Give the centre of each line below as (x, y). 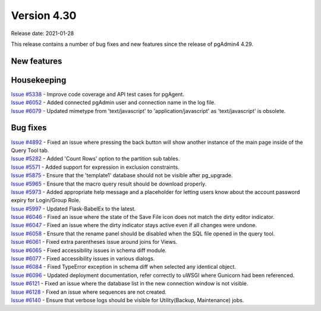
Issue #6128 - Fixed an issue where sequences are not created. (89, 292)
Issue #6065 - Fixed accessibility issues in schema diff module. (89, 250)
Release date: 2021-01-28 (43, 33)
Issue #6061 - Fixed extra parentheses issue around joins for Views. (94, 242)
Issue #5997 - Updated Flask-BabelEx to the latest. (73, 209)
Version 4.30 (44, 15)
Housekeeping (39, 80)
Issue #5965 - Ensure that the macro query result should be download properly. (109, 184)
